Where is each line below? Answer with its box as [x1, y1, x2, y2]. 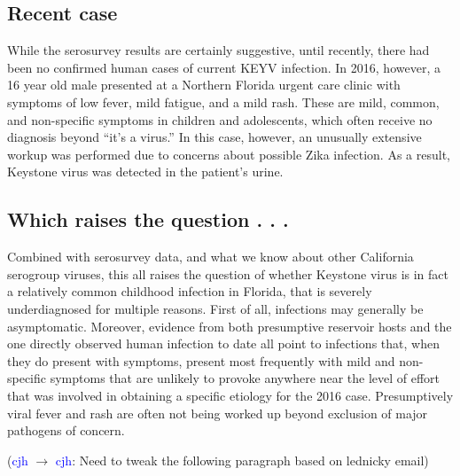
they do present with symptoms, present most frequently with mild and [7, 351, 395, 370]
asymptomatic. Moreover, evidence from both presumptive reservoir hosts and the [7, 316, 452, 335]
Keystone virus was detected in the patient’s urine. [7, 162, 284, 181]
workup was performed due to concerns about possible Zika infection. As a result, [7, 144, 450, 163]
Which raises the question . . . [7, 206, 289, 233]
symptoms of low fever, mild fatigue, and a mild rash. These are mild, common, [7, 92, 440, 111]
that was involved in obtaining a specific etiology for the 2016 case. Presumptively [7, 386, 454, 404]
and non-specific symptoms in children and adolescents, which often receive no [7, 110, 433, 129]
